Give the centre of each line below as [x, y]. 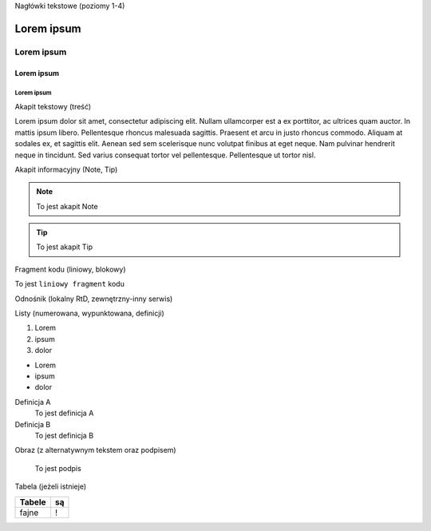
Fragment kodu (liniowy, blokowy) [71, 269]
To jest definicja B [64, 435]
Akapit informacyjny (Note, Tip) [66, 169]
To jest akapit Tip [65, 247]
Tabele [33, 501]
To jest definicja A [64, 413]
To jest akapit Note [67, 206]
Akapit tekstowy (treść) [53, 106]
